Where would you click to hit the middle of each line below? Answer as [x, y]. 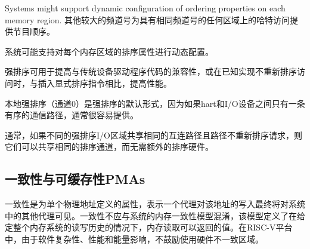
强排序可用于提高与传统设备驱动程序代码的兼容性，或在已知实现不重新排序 [151, 71]
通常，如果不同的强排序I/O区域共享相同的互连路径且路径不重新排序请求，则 [154, 135]
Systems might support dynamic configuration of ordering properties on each [145, 8]
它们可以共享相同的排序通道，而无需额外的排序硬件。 [109, 147]
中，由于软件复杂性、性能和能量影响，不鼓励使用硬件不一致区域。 [134, 239]
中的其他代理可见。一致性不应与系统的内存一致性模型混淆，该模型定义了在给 [155, 215]
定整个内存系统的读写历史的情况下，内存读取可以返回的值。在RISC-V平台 [149, 227]
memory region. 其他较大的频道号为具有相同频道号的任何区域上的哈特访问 [148, 19]
